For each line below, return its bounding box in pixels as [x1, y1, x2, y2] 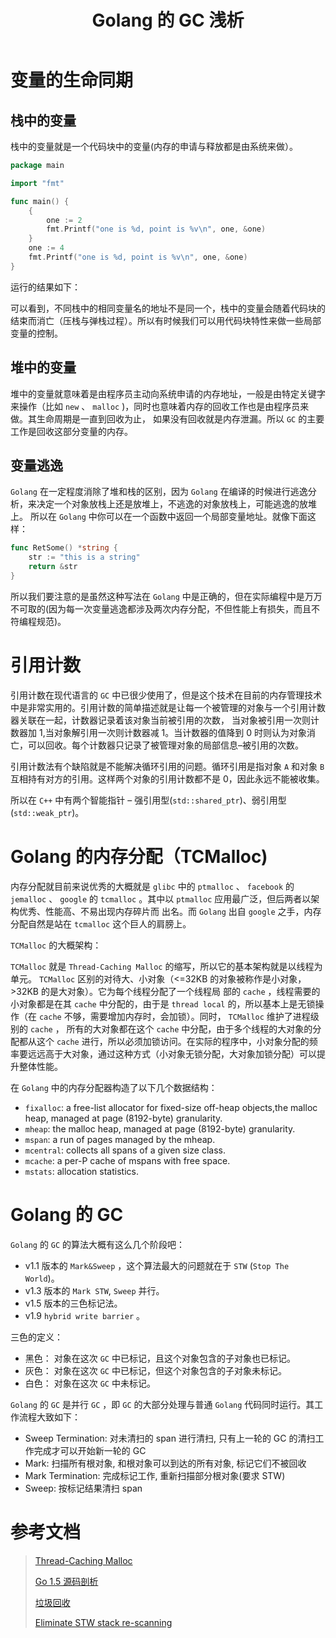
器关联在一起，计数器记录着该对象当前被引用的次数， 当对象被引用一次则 [10, 714, 311, 726]
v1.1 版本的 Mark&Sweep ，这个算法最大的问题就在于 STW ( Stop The [24, 1259, 290, 1271]
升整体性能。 [10, 1060, 63, 1072]
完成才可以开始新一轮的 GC [33, 1444, 147, 1456]
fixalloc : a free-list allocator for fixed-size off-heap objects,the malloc [24, 1101, 318, 1113]
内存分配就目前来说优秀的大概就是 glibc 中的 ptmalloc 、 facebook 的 [10, 880, 295, 892]
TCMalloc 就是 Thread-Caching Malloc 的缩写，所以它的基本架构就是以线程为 [10, 960, 323, 972]
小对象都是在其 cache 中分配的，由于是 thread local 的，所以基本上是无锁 [10, 997, 316, 1010]
